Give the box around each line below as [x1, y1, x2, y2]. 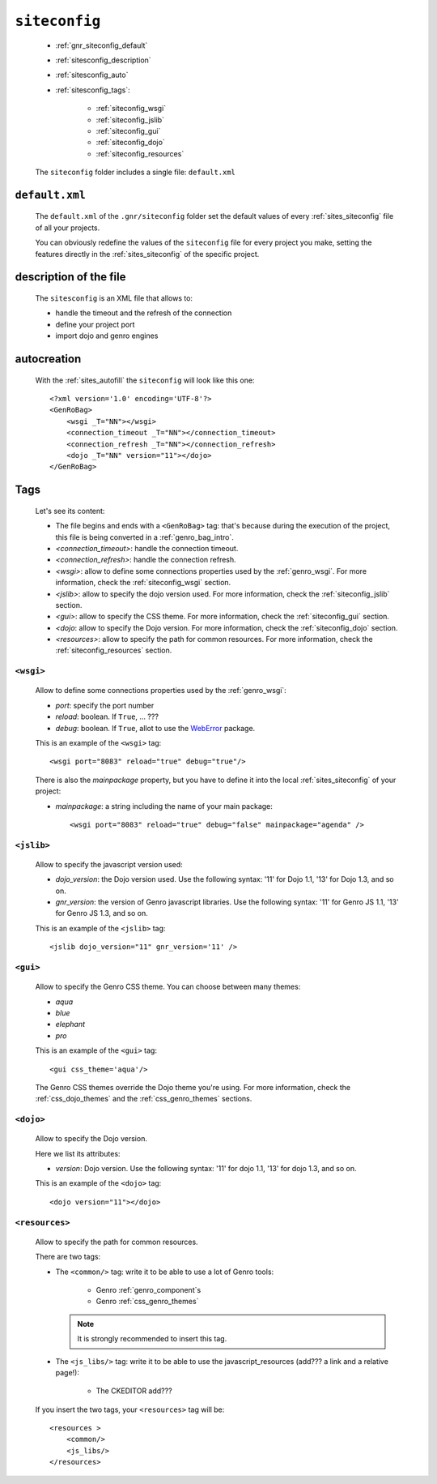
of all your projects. [35, 223, 100, 233]
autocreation [15, 353, 82, 366]
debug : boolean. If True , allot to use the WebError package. [55, 723, 256, 733]
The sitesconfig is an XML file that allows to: [35, 293, 193, 303]
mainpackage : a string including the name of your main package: [55, 801, 273, 810]
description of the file [15, 270, 126, 284]
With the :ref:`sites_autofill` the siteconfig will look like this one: [35, 375, 255, 385]
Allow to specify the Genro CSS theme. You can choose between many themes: [35, 981, 301, 992]
